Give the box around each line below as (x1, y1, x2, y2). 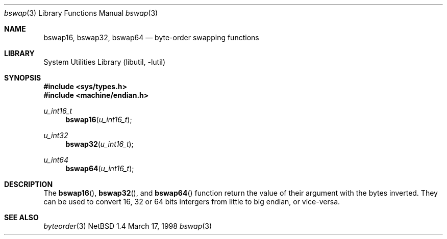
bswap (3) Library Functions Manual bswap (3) (4, 9, 158, 17)
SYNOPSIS (4, 73, 41, 82)
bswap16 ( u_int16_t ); (65, 115, 132, 124)
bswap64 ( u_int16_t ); (65, 164, 134, 173)
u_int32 (43, 131, 68, 140)
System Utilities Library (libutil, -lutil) (43, 58, 166, 66)
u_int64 (43, 155, 69, 164)
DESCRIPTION (4, 180, 53, 189)
